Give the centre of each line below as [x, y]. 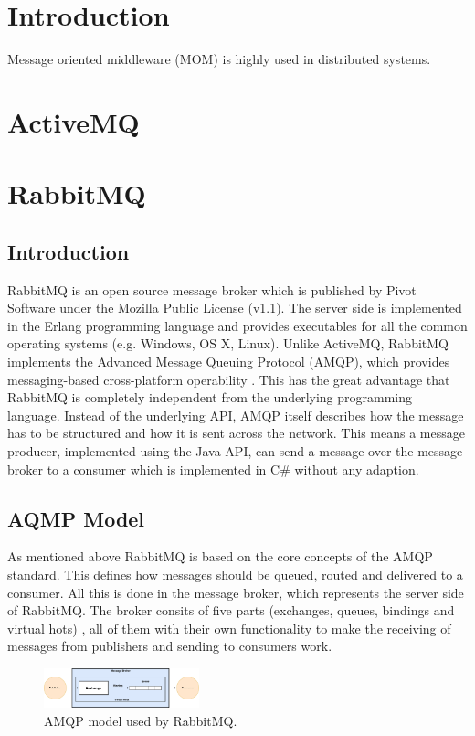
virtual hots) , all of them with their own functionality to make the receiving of [229, 628]
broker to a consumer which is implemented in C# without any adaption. [213, 469]
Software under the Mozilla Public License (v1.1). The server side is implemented [235, 308]
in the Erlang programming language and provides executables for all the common [237, 325]
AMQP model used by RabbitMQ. [141, 720]
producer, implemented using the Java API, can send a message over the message [235, 451]
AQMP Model [76, 518]
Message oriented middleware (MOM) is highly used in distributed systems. [219, 59]
